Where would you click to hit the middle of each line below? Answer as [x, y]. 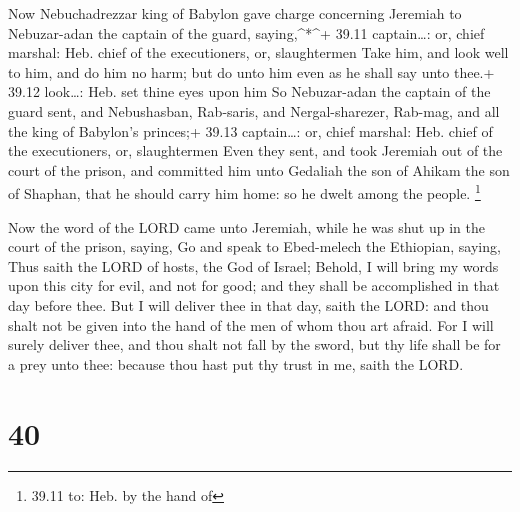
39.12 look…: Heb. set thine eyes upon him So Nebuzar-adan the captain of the [249, 91]
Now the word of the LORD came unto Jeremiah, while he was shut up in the [246, 226]
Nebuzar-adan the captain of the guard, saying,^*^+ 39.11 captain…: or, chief [246, 32]
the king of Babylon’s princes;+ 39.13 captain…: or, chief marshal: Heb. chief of [250, 130]
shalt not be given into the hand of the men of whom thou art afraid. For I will [251, 324]
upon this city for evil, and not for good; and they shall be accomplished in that [254, 285]
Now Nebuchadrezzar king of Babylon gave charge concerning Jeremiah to [235, 13]
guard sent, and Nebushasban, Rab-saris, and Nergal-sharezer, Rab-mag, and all [254, 110]
